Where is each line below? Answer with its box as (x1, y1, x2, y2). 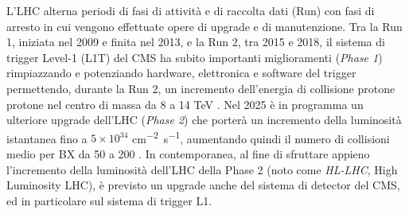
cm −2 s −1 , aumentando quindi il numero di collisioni (132, 127, 390, 146)
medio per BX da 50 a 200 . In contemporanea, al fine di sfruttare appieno (6, 146, 370, 161)
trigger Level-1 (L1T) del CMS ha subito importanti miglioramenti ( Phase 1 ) (6, 49, 383, 65)
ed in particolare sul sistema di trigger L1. (6, 192, 212, 208)
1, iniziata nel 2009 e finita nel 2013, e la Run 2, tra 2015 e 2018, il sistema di (6, 33, 385, 50)
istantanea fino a (6, 130, 88, 146)
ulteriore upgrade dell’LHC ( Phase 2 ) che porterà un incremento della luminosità (6, 111, 402, 128)
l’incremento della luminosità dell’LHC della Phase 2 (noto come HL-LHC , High (6, 161, 398, 177)
